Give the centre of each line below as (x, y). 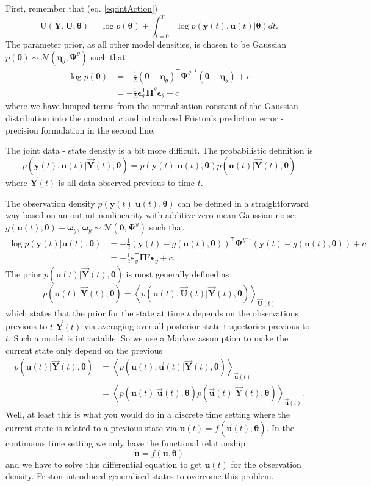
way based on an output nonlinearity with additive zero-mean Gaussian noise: (151, 215)
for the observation (266, 464)
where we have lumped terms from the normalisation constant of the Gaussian (152, 106)
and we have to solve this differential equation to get (104, 464)
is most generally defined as (178, 274)
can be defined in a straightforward (243, 203)
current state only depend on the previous (84, 350)
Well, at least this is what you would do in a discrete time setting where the (148, 414)
